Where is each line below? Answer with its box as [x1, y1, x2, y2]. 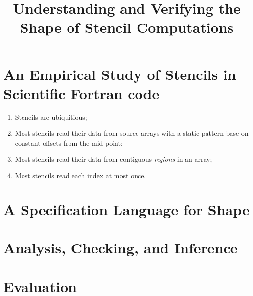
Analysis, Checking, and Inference [3, 238, 238, 258]
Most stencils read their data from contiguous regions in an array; [15, 154, 212, 164]
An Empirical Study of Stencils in [3, 64, 236, 84]
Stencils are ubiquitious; [15, 111, 87, 122]
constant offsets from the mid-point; [15, 137, 123, 148]
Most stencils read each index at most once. [15, 171, 146, 181]
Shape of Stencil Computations [20, 17, 234, 37]
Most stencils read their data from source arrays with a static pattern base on [15, 128, 249, 138]
